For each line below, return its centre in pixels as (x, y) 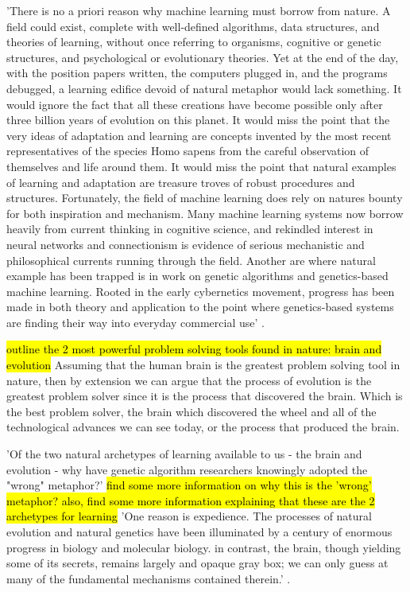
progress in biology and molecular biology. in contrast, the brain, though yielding (204, 547)
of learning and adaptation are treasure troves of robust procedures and (181, 182)
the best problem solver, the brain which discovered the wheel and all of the (191, 411)
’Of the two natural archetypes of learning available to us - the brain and (184, 454)
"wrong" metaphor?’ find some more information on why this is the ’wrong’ (189, 485)
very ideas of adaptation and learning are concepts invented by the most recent (199, 135)
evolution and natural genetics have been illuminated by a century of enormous (199, 532)
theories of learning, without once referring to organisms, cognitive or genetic (194, 42)
